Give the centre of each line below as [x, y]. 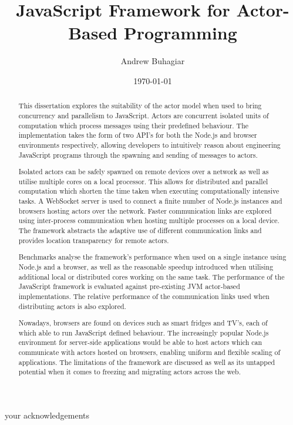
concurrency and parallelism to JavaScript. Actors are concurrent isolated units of [144, 115]
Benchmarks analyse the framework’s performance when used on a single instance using [152, 257]
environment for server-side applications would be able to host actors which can [140, 342]
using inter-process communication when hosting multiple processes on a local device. [149, 220]
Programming [180, 33]
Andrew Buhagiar [153, 61]
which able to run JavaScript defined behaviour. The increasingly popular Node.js [144, 332]
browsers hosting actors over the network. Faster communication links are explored [145, 210]
